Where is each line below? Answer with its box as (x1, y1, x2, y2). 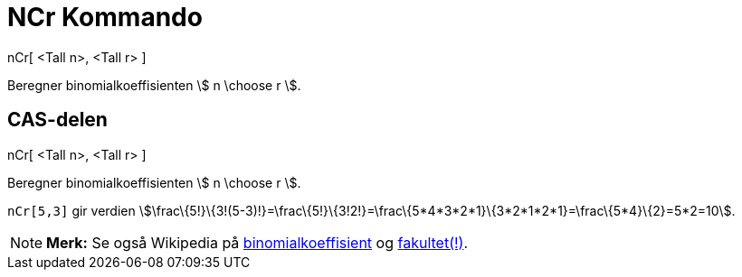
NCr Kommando (7, 2, 203, 32)
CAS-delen (7, 108, 108, 132)
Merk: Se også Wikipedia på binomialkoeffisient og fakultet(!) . (46, 233, 469, 252)
